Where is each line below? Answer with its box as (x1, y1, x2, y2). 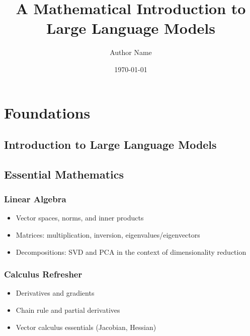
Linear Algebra (4, 193, 66, 205)
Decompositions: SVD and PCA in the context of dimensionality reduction (16, 246, 246, 257)
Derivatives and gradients (16, 288, 95, 298)
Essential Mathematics (4, 166, 124, 182)
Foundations (4, 102, 91, 123)
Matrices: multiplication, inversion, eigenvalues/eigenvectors (16, 230, 200, 240)
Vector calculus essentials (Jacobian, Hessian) (16, 321, 156, 332)
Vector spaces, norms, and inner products (16, 212, 144, 223)
